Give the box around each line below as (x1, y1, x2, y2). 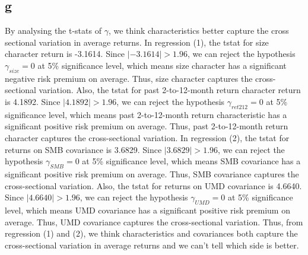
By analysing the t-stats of (5, 24, 101, 37)
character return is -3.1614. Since (5, 47, 125, 60)
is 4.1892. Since (5, 95, 61, 107)
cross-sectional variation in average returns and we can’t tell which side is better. (5, 238, 299, 251)
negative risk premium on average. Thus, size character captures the (5, 72, 253, 84)
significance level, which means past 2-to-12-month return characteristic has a (5, 108, 287, 120)
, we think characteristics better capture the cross (108, 24, 289, 37)
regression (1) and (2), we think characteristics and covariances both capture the (5, 227, 298, 240)
